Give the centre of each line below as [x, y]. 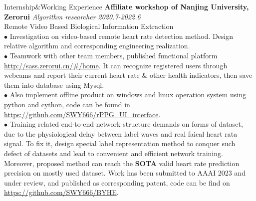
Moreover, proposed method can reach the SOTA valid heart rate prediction [122, 163]
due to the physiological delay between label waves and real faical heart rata [121, 133]
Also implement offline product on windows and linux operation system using [128, 95]
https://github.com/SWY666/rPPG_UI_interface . [82, 114]
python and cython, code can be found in [67, 104]
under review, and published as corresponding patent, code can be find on [117, 182]
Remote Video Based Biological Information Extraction [89, 26]
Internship [20, 6]
